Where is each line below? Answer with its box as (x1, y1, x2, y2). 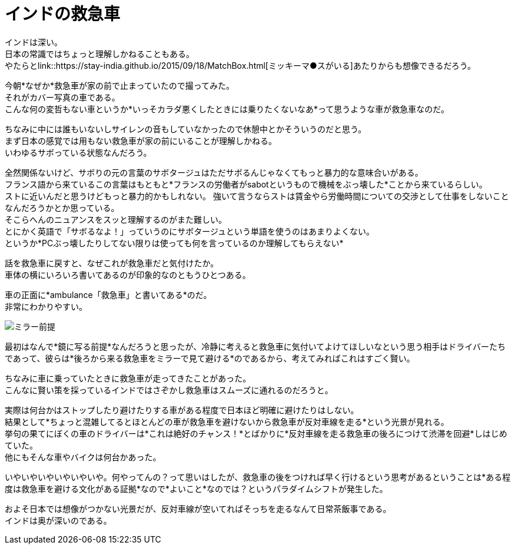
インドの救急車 (5, 4, 121, 24)
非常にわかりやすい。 (5, 301, 87, 312)
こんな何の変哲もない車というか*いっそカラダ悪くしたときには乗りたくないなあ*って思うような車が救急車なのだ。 (5, 103, 449, 114)
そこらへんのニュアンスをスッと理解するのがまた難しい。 (5, 214, 227, 225)
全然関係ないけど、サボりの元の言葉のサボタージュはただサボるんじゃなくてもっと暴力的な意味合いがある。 (5, 167, 423, 178)
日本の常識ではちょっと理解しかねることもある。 (5, 48, 194, 59)
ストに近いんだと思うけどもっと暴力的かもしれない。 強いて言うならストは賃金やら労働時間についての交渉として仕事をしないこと (5, 190, 509, 201)
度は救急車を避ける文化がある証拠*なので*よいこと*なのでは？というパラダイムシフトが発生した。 (5, 483, 388, 494)
